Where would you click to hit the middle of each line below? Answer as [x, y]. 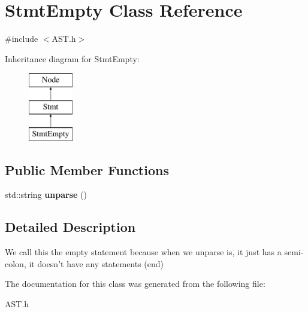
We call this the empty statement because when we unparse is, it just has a [143, 252]
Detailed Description [70, 227]
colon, [16, 263]
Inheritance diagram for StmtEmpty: [72, 58]
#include [22, 39]
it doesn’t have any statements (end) [96, 263]
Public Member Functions [87, 169]
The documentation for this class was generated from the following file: [135, 284]
